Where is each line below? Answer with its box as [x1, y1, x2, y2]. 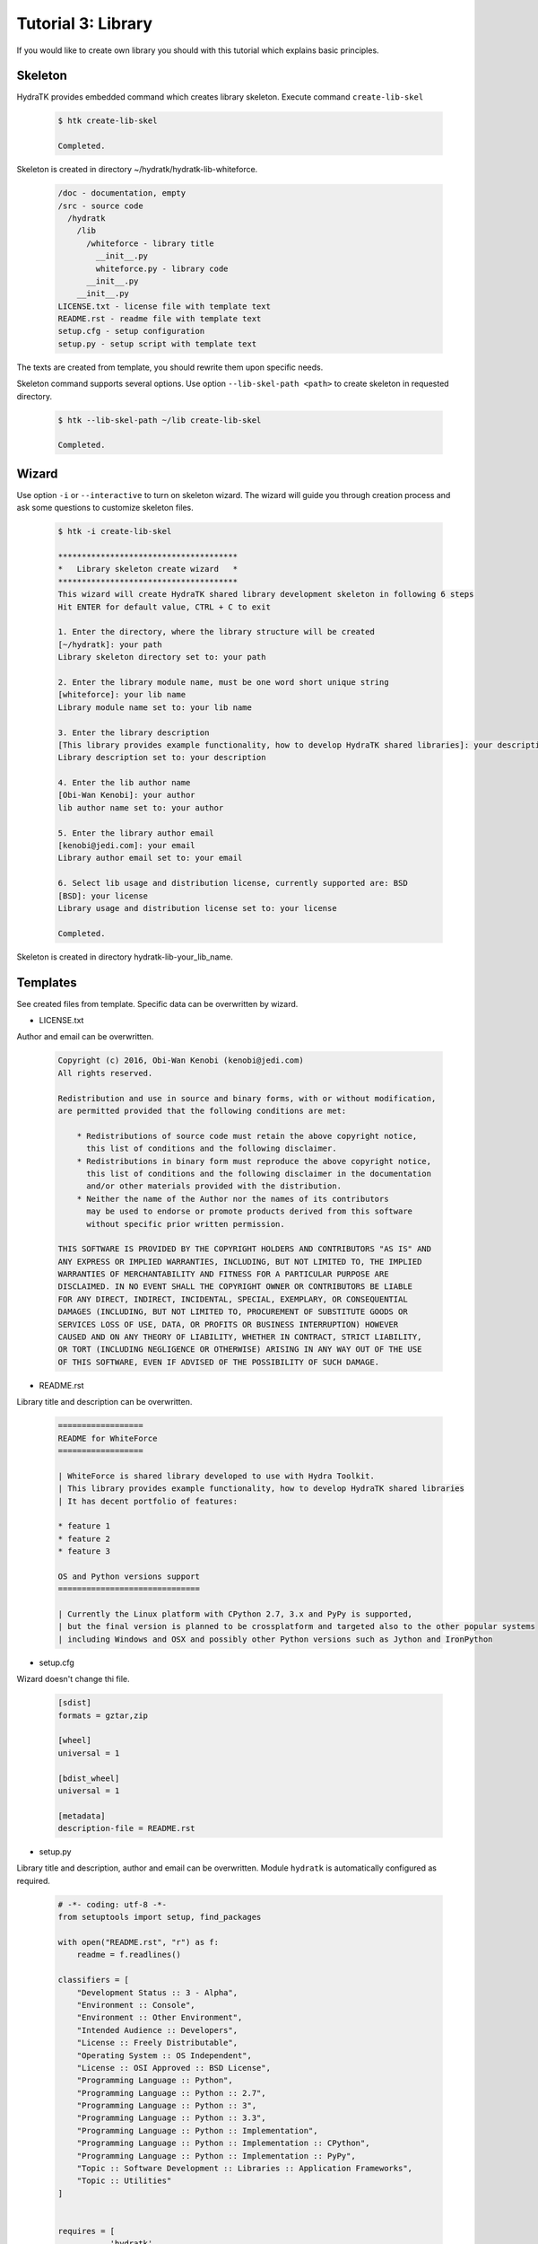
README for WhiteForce [57, 1433, 158, 1443]
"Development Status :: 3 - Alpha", [76, 1987, 238, 1997]
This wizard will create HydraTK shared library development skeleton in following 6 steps [57, 589, 474, 600]
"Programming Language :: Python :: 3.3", [76, 2113, 266, 2123]
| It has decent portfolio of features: [57, 1495, 238, 1506]
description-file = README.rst [57, 1823, 196, 1834]
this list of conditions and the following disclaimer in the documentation [86, 1168, 432, 1179]
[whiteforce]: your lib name [57, 689, 187, 700]
